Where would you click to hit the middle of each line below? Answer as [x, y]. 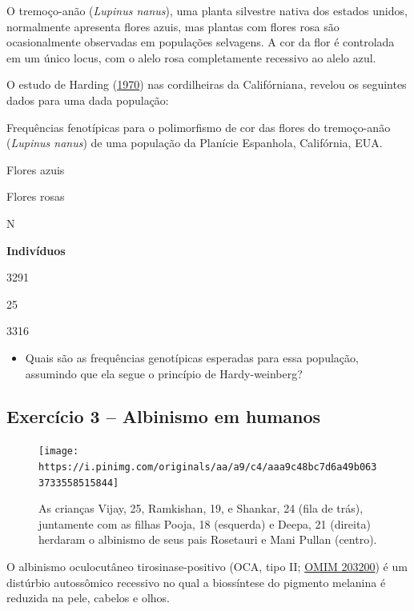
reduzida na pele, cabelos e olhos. [88, 598]
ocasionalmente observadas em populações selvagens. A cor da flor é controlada [201, 42]
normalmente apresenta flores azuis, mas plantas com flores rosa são [173, 26]
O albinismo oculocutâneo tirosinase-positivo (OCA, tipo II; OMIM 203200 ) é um [207, 567]
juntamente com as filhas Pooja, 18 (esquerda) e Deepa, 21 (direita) [205, 523]
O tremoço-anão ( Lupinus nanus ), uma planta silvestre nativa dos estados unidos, [207, 10]
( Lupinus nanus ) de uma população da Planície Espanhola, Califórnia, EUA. [195, 143]
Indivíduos [36, 250]
